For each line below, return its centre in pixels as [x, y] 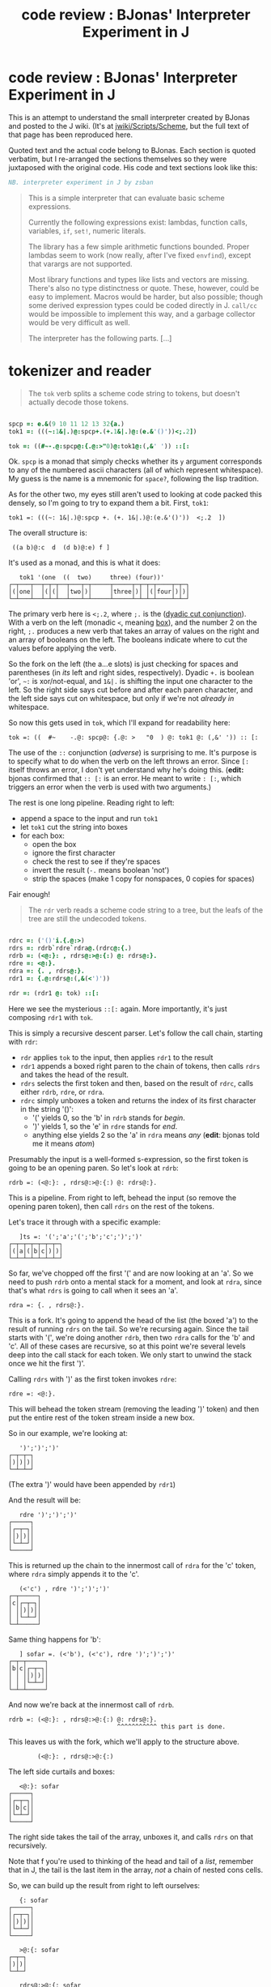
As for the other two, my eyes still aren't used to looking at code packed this [135, 494]
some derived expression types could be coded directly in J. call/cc [142, 305]
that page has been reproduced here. [71, 135]
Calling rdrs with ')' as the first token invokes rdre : [93, 1378]
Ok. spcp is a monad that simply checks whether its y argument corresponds [135, 461]
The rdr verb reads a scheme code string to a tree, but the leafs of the [146, 910]
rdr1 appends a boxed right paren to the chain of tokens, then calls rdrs [140, 1066]
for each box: [42, 835]
